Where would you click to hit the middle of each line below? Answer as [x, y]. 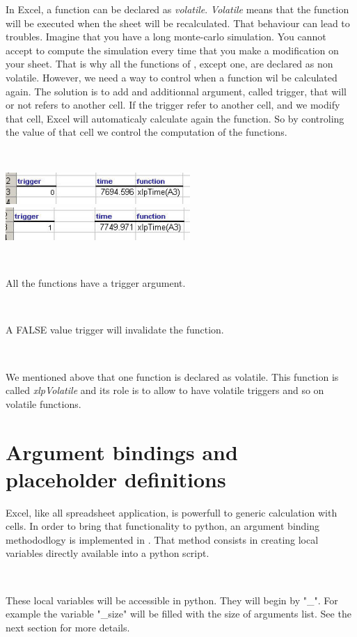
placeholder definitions [116, 479]
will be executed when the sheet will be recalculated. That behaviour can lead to [178, 23]
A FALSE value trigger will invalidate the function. [115, 330]
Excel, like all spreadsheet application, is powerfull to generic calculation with [172, 512]
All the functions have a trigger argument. [96, 283]
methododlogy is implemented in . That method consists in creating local [162, 539]
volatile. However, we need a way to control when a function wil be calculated [172, 77]
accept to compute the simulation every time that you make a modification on [172, 50]
